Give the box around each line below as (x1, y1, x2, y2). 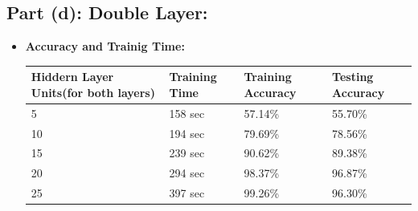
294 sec (169, 164, 205, 181)
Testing (332, 68, 374, 85)
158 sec (169, 104, 205, 121)
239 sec (169, 144, 205, 161)
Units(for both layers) (31, 83, 155, 100)
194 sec (169, 124, 205, 141)
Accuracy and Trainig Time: (25, 38, 185, 55)
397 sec (169, 185, 205, 201)
